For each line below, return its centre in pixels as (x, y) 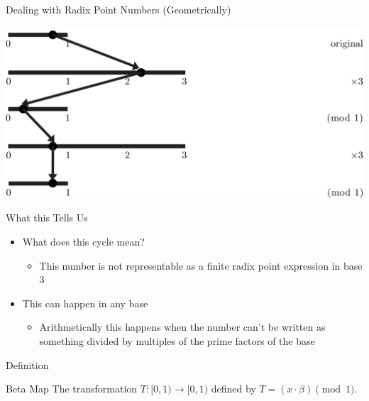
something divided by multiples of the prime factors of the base (177, 340)
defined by (233, 389)
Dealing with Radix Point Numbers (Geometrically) (119, 9)
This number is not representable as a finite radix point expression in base (201, 265)
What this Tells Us (47, 218)
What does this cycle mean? (83, 241)
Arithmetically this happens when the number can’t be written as (182, 327)
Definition (27, 364)
